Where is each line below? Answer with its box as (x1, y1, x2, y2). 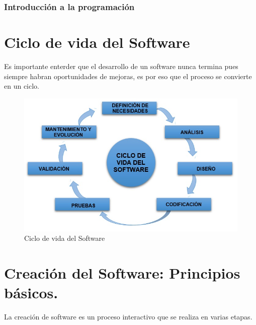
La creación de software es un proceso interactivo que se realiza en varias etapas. (4, 311, 252, 322)
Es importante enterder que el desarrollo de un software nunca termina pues (4, 60, 238, 71)
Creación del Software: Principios (4, 263, 240, 283)
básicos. (4, 282, 58, 303)
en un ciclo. (4, 81, 39, 91)
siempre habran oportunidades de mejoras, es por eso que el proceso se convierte (4, 71, 252, 81)
